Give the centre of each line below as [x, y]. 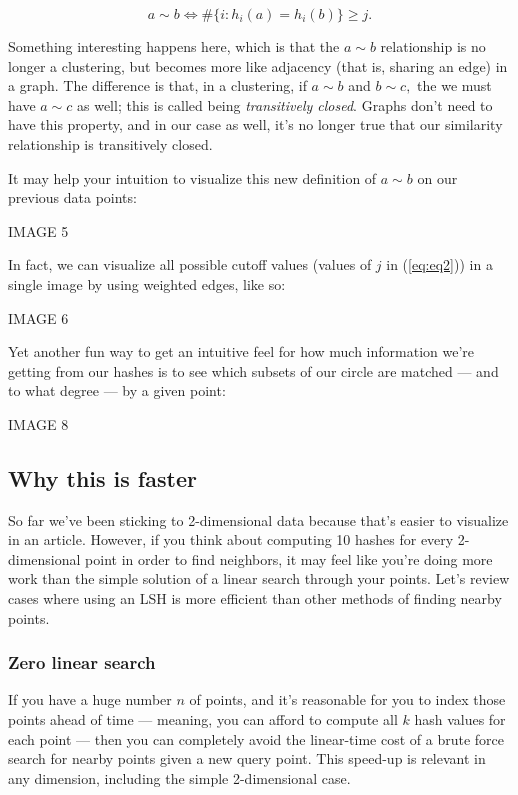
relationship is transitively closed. [110, 143]
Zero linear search [82, 662]
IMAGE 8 [38, 423]
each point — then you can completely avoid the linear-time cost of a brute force [256, 738]
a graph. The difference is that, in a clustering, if [157, 85]
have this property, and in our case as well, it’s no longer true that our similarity [255, 124]
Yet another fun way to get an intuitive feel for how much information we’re [241, 351]
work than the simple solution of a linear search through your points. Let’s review [259, 578]
